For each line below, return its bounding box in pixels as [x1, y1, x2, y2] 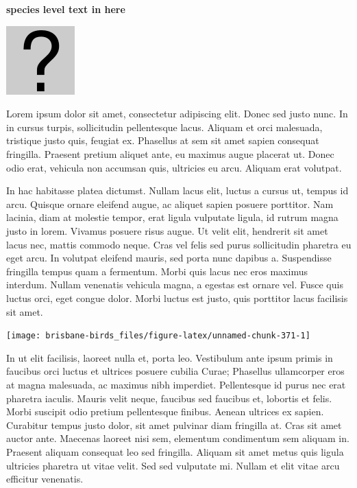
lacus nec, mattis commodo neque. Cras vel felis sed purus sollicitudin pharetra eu [6, 237, 352, 251]
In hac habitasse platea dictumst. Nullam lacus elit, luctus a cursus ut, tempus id [6, 183, 349, 198]
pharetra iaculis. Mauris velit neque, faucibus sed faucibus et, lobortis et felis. [6, 391, 332, 405]
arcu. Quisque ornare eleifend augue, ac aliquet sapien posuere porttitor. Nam [6, 196, 334, 211]
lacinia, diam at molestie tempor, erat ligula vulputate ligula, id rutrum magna [6, 210, 338, 224]
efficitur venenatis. [6, 472, 84, 486]
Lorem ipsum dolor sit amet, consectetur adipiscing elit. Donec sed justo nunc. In [6, 106, 348, 121]
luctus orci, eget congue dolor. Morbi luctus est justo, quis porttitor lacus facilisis [6, 290, 348, 305]
